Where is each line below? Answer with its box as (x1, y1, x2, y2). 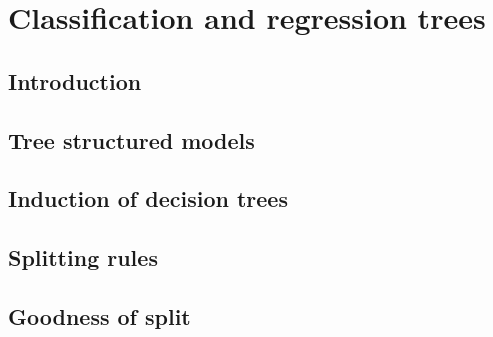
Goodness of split (8, 300, 191, 331)
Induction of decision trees (8, 183, 288, 214)
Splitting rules (8, 242, 158, 273)
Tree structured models (8, 124, 255, 155)
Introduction (8, 65, 142, 96)
